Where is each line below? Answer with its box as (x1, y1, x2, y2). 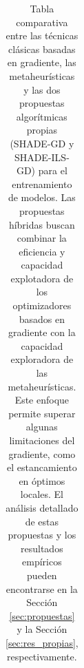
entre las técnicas (6, 28, 78, 43)
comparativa (16, 14, 68, 29)
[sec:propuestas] (9, 608, 75, 623)
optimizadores (12, 298, 72, 313)
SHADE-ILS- (14, 149, 70, 164)
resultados (21, 541, 63, 555)
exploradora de (10, 352, 74, 366)
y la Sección (17, 622, 67, 636)
